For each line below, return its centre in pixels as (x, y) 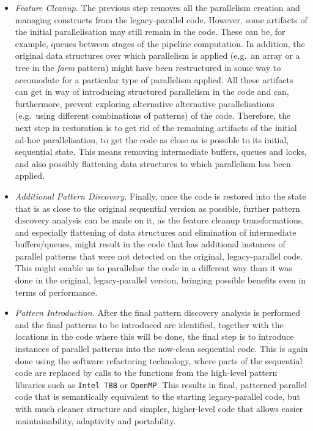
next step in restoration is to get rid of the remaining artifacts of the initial (156, 127)
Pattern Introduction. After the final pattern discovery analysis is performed (158, 313)
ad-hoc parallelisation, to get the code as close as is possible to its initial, (152, 139)
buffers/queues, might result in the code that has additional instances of (150, 244)
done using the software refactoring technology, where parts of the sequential (159, 360)
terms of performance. (56, 292)
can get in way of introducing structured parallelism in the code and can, (152, 92)
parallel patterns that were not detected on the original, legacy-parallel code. (159, 256)
